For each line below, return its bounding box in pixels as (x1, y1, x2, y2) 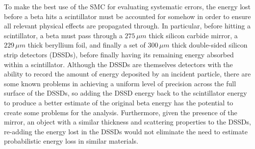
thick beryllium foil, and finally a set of (27, 40, 146, 50)
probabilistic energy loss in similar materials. (4, 136, 138, 146)
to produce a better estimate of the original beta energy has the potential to (4, 97, 233, 107)
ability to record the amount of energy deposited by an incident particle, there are (4, 69, 251, 79)
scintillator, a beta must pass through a (4, 30, 123, 40)
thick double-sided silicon (172, 40, 248, 50)
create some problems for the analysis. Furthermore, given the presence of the (4, 107, 237, 117)
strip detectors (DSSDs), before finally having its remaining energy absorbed (4, 49, 234, 59)
